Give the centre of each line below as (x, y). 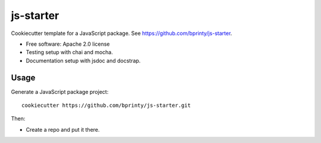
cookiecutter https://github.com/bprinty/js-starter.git (106, 106)
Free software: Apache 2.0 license (68, 44)
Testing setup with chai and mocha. (69, 52)
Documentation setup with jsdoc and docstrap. (83, 61)
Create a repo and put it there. (63, 129)
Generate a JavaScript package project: (60, 91)
